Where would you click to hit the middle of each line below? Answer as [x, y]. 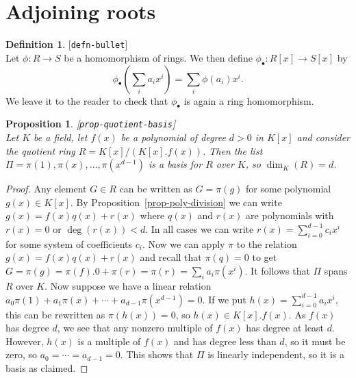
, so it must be [315, 341]
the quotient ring [40, 150]
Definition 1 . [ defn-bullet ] [67, 44]
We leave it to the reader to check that [87, 100]
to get [265, 257]
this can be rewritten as [55, 314]
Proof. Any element [46, 189]
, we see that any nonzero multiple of [135, 328]
